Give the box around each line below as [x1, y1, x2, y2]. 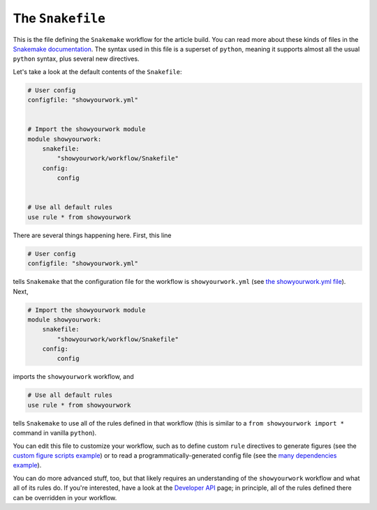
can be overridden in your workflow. [13, 493, 117, 502]
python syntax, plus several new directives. [13, 54, 140, 63]
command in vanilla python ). [13, 429, 97, 437]
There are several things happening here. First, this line [13, 231, 172, 239]
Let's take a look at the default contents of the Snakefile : [13, 67, 182, 76]
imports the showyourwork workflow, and [13, 373, 134, 381]
